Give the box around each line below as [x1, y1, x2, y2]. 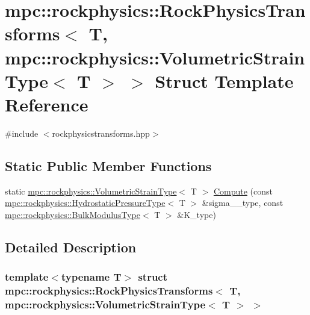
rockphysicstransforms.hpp [52, 126, 150, 139]
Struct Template [155, 68, 294, 93]
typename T [61, 269, 122, 284]
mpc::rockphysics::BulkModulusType [5, 208, 140, 220]
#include [5, 126, 39, 139]
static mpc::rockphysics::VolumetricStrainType [5, 184, 177, 197]
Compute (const [213, 184, 273, 197]
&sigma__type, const [202, 196, 284, 209]
